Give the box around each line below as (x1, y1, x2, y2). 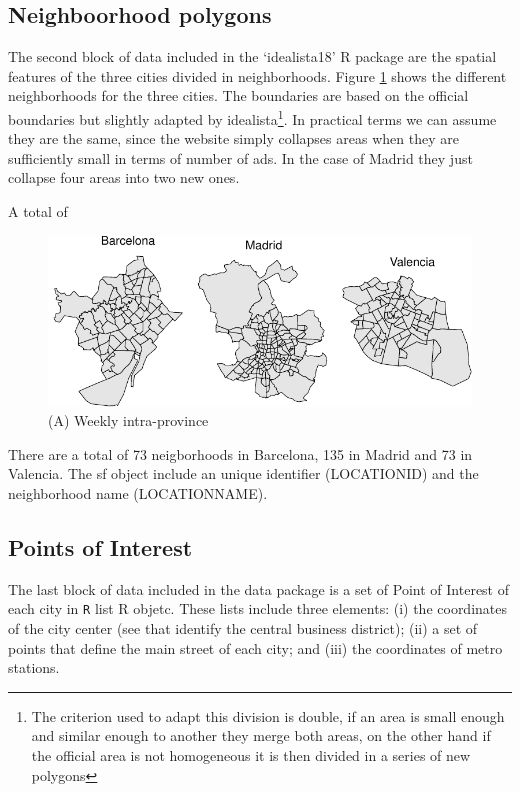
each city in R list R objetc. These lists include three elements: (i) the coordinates (8, 598, 508, 619)
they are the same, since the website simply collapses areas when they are (8, 128, 459, 149)
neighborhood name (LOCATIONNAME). (8, 482, 268, 503)
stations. (8, 657, 60, 678)
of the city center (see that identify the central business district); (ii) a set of (8, 618, 478, 639)
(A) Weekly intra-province (48, 410, 209, 431)
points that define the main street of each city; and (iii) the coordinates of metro (8, 637, 503, 658)
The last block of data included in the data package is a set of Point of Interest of (8, 578, 510, 599)
